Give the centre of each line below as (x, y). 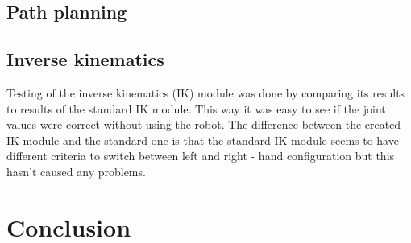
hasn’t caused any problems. (76, 171)
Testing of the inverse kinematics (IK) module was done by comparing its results (206, 92)
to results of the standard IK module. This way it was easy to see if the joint (196, 108)
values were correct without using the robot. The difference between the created (204, 124)
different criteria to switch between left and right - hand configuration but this (201, 156)
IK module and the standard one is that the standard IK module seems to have (203, 140)
